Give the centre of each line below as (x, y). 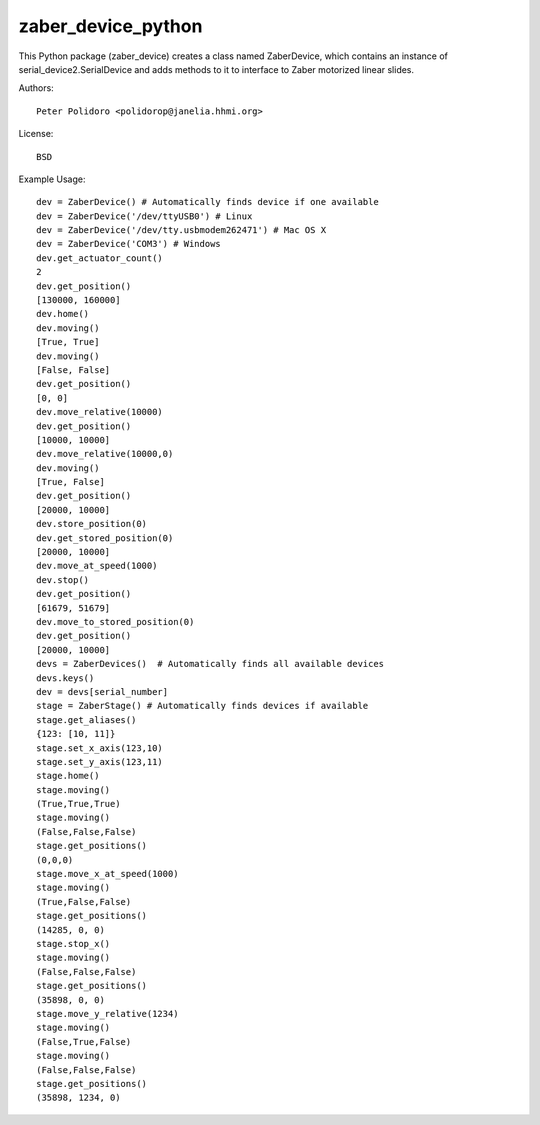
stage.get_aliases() (86, 719)
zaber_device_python (110, 26)
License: (36, 134)
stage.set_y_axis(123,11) (100, 761)
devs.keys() (65, 678)
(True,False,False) (84, 901)
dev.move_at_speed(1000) (97, 566)
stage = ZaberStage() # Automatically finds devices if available (202, 706)
